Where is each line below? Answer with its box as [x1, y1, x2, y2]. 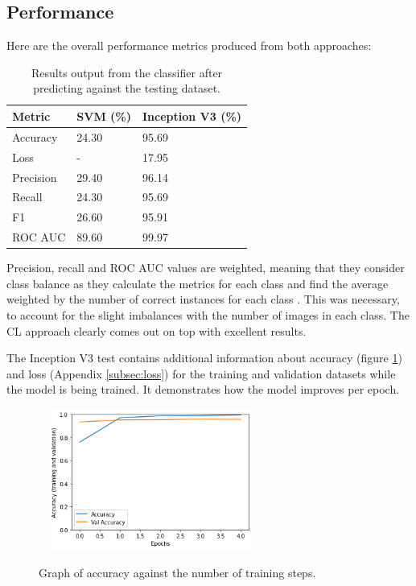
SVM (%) [76, 107, 131, 124]
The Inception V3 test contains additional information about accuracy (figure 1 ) [6, 349, 402, 366]
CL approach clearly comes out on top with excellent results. [6, 322, 307, 339]
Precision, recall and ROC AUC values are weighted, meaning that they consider [6, 259, 405, 276]
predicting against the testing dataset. [33, 80, 220, 97]
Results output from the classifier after [31, 64, 223, 80]
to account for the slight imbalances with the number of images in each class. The [6, 306, 410, 323]
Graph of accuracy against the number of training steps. [39, 563, 316, 580]
